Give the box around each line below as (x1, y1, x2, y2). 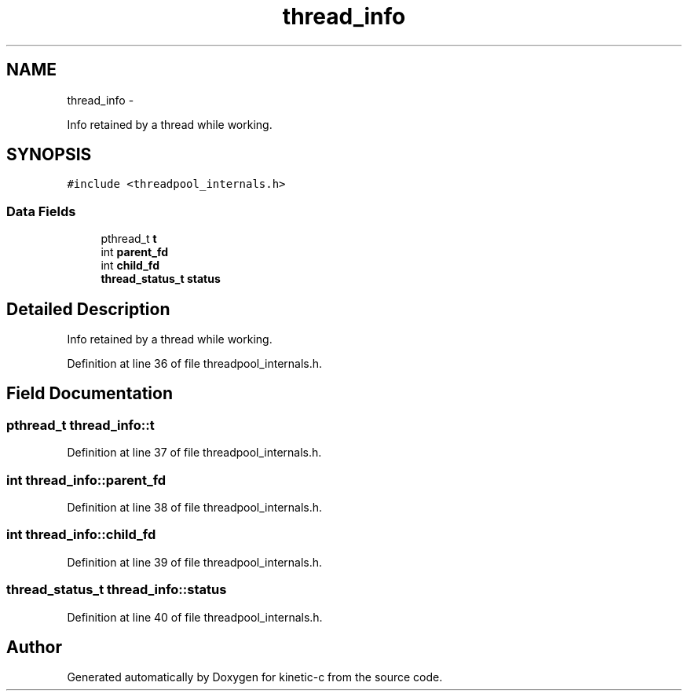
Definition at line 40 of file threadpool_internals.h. (67, 610, 323, 624)
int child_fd (101, 259, 159, 273)
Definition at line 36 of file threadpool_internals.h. (67, 357, 323, 371)
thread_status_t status (101, 272, 221, 286)
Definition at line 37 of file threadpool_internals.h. (67, 446, 322, 460)
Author (6, 636, 62, 657)
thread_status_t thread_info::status (6, 581, 227, 598)
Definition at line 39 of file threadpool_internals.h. (67, 555, 323, 569)
